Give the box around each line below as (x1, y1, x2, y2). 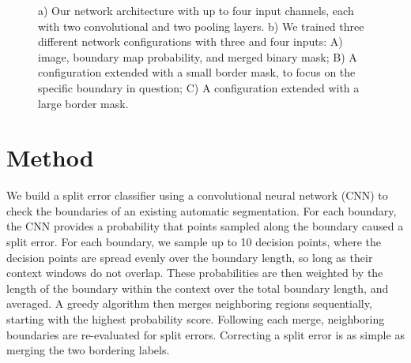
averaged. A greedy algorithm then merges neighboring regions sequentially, (6, 295, 372, 312)
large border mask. (38, 95, 129, 111)
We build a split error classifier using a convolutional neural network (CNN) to (6, 187, 388, 204)
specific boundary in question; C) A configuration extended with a (38, 79, 360, 95)
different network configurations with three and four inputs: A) (38, 33, 343, 50)
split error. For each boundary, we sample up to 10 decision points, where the (6, 234, 382, 250)
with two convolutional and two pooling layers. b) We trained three (38, 17, 364, 34)
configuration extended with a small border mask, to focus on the (38, 64, 356, 80)
